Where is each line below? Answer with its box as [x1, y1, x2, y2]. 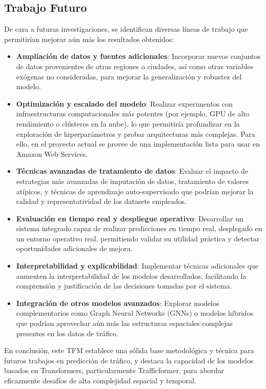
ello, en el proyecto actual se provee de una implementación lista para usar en [16, 138, 260, 149]
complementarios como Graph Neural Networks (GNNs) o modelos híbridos [16, 308, 254, 318]
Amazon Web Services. [16, 148, 88, 159]
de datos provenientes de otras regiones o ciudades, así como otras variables [16, 60, 254, 71]
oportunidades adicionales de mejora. [16, 243, 133, 254]
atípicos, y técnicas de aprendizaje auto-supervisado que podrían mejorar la [16, 186, 254, 196]
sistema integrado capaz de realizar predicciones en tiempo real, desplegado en [16, 223, 262, 234]
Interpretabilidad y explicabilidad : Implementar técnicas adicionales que [16, 260, 259, 271]
